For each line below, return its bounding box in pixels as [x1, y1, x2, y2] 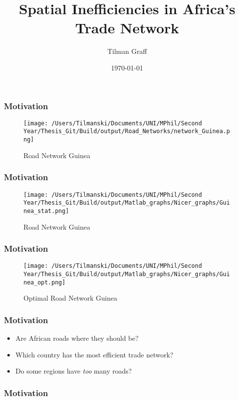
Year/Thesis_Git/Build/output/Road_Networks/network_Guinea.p [23, 128, 230, 135]
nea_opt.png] [23, 279, 65, 286]
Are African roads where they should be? [15, 333, 139, 343]
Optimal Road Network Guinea [23, 293, 117, 303]
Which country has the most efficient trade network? [15, 349, 174, 359]
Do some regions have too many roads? [15, 366, 132, 376]
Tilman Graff [107, 46, 147, 56]
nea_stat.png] [23, 207, 69, 214]
